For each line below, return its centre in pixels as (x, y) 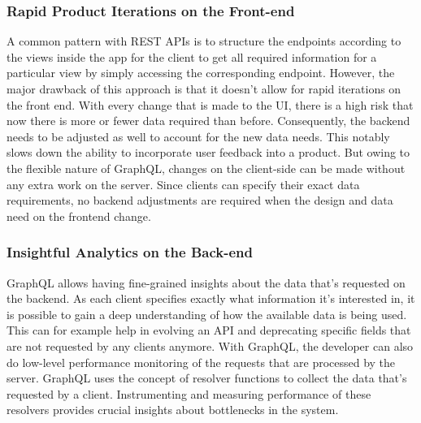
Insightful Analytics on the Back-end (130, 252)
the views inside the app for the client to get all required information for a (192, 56)
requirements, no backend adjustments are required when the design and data (200, 200)
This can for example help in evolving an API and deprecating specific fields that (209, 330)
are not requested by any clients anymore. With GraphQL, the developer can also (210, 345)
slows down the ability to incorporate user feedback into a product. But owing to (208, 152)
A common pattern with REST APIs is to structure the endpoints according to (204, 41)
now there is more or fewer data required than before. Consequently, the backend (208, 121)
